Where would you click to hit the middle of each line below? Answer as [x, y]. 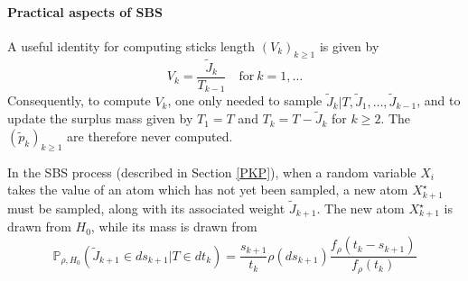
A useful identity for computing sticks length [131, 45]
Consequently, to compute [79, 100]
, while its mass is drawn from [174, 227]
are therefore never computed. [150, 136]
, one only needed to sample [245, 100]
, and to [439, 100]
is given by [349, 45]
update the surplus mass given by [100, 118]
